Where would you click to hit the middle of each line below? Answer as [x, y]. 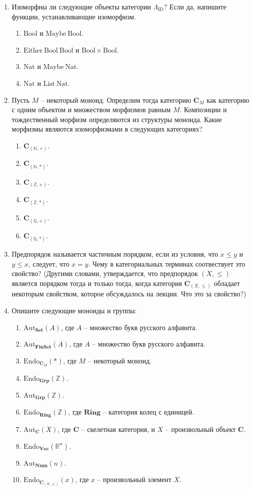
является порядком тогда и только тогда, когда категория [97, 283]
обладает [227, 283]
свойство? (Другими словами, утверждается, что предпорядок [105, 273]
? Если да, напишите [195, 6]
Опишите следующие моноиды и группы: [74, 310]
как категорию [228, 100]
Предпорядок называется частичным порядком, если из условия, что [115, 254]
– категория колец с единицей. [148, 412]
